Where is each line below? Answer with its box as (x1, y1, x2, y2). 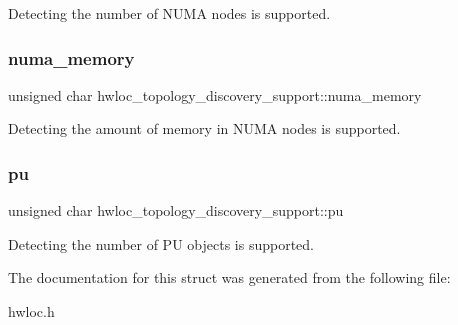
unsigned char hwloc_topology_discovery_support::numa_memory (8, 84, 422, 105)
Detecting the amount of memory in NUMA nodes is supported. (8, 118, 401, 139)
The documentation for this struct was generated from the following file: (8, 267, 451, 288)
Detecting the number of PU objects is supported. (8, 233, 314, 254)
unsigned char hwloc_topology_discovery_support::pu (8, 200, 344, 221)
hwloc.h (8, 301, 55, 321)
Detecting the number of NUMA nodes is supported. (8, 3, 331, 23)
